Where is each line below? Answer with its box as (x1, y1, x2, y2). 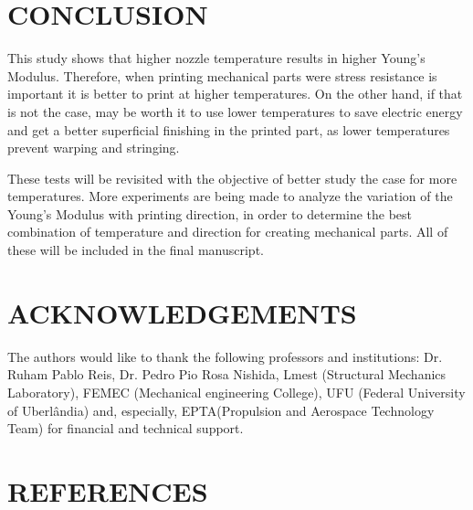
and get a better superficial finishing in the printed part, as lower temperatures (7, 120, 450, 139)
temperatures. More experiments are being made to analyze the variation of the (7, 186, 453, 206)
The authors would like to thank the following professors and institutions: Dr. (7, 346, 443, 366)
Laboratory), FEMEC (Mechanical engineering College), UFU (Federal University (7, 382, 466, 401)
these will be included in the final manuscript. (7, 240, 264, 260)
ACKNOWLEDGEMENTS (7, 293, 357, 331)
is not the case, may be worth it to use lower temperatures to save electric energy (7, 101, 463, 121)
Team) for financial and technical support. (7, 419, 244, 438)
